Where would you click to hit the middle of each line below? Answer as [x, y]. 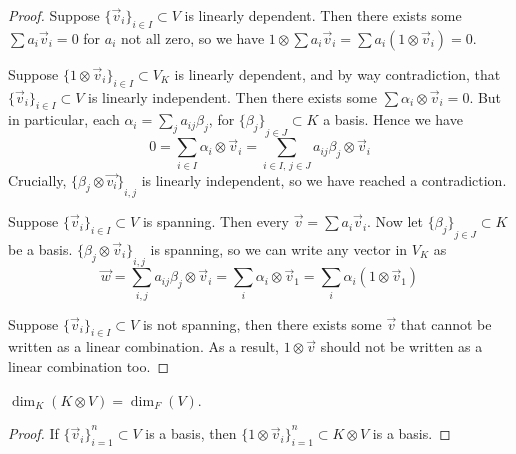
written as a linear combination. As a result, [144, 346]
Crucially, [37, 179]
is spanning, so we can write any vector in [279, 248]
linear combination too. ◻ [89, 366]
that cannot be [446, 323]
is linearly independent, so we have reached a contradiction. [324, 179]
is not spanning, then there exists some [262, 323]
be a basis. [40, 248]
